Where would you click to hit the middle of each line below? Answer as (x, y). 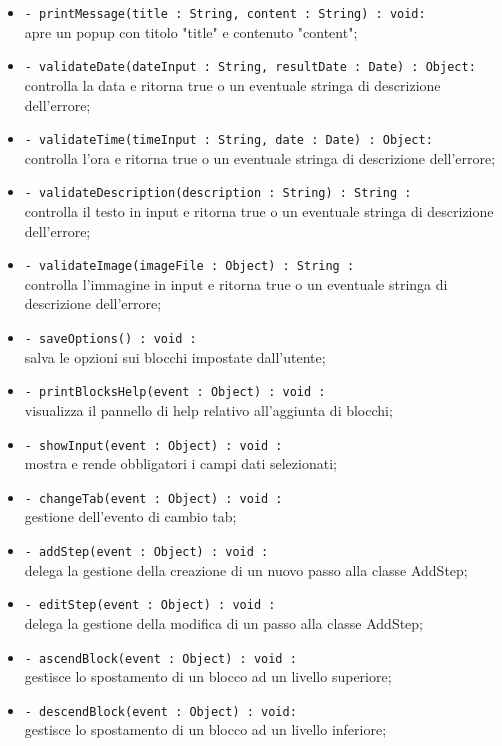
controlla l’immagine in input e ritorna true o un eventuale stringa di (236, 283)
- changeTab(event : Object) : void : (153, 498)
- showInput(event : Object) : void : (153, 445)
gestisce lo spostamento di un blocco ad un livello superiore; (208, 676)
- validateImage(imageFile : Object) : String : (189, 266)
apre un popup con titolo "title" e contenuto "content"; (191, 31)
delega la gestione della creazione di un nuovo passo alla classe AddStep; (246, 569)
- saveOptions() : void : (110, 339)
